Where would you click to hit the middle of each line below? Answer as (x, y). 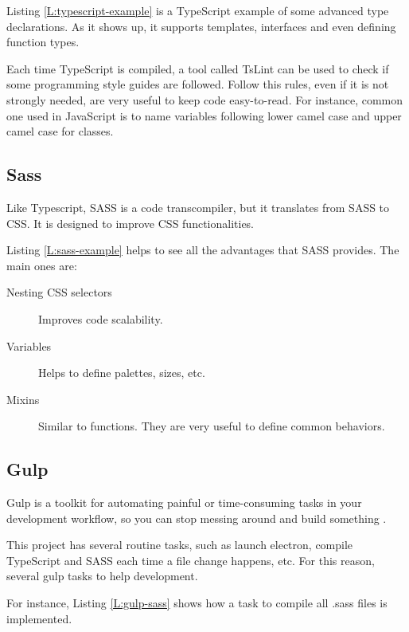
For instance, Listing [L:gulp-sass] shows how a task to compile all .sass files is (197, 603)
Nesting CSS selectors (59, 292)
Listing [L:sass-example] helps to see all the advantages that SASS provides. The (203, 250)
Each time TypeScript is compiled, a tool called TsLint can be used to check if (198, 68)
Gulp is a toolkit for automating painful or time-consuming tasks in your (184, 502)
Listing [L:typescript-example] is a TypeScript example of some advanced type (198, 10)
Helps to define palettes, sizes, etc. (122, 373)
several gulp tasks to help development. (102, 576)
